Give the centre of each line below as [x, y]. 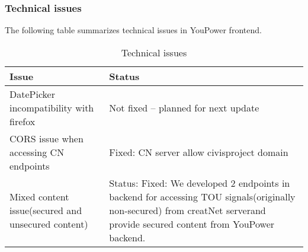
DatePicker [32, 94]
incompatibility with [52, 107]
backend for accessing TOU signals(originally [202, 196]
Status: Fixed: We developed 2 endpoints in [200, 183]
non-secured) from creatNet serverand [187, 210]
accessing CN [37, 152]
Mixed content [39, 196]
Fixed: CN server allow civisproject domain [199, 152]
